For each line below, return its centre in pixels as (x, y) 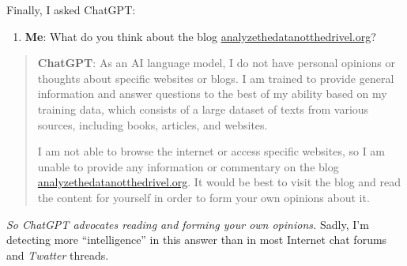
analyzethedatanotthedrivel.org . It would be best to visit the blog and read (219, 182)
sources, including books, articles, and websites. (153, 124)
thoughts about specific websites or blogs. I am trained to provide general (216, 78)
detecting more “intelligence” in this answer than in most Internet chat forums (197, 240)
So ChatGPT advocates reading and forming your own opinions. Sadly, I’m (188, 224)
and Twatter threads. (58, 255)
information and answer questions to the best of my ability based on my (212, 94)
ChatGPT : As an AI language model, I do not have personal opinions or (216, 63)
